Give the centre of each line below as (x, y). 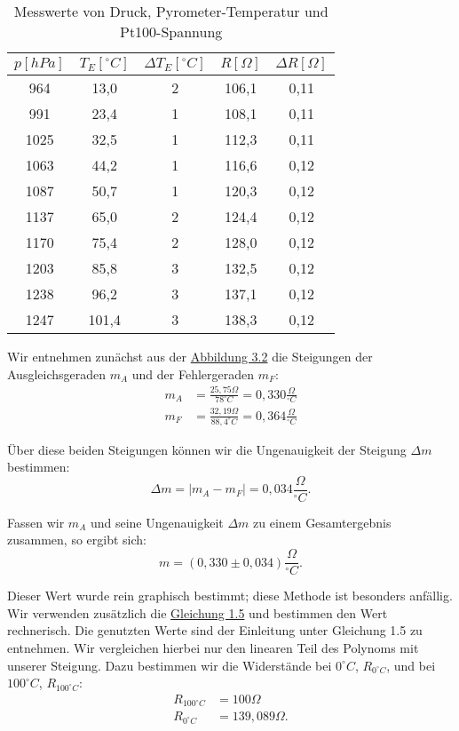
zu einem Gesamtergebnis (322, 522)
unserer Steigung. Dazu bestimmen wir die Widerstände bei (170, 665)
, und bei (411, 665)
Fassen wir (36, 522)
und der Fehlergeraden (193, 373)
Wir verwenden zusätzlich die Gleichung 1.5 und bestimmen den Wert (198, 612)
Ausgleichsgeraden (57, 373)
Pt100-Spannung (171, 32)
